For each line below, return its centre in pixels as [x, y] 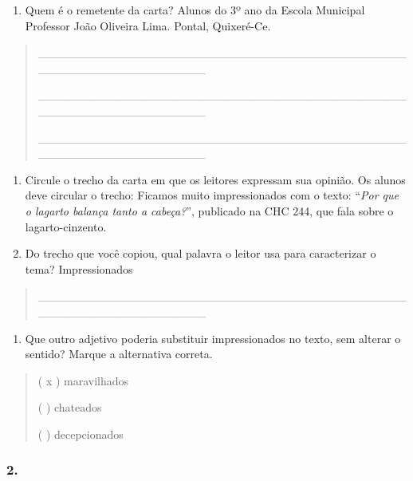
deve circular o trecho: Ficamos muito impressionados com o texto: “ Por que [212, 195]
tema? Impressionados [79, 268]
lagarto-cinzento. [66, 226]
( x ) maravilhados [83, 380]
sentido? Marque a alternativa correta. [119, 354]
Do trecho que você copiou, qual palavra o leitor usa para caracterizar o [201, 253]
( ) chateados [70, 407]
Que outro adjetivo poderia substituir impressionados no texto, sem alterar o [213, 338]
